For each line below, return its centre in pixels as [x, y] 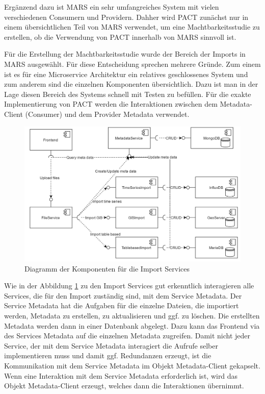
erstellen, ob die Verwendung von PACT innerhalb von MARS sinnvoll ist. [120, 36]
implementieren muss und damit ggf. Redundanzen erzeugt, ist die [108, 355]
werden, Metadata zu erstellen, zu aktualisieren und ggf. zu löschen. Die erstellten [132, 316]
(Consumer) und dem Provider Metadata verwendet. [107, 114]
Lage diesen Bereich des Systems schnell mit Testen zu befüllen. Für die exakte [128, 94]
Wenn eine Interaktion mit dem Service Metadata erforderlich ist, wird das [121, 375]
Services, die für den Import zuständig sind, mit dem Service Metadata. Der [123, 295]
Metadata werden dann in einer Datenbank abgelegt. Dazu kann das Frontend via [132, 325]
